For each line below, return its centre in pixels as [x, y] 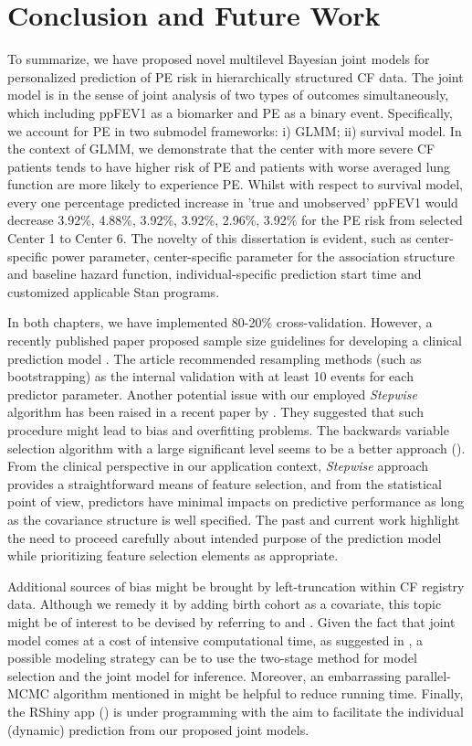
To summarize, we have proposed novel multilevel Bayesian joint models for [219, 59]
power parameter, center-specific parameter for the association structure [253, 256]
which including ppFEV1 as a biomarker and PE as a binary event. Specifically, [230, 112]
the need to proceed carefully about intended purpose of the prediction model [225, 537]
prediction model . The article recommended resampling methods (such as [215, 358]
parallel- [428, 675]
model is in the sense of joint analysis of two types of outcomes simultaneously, [228, 95]
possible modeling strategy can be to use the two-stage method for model [212, 658]
